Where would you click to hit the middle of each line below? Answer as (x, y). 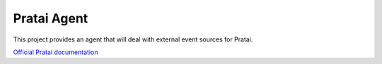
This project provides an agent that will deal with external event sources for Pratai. (133, 39)
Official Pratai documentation (56, 52)
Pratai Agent (51, 18)
